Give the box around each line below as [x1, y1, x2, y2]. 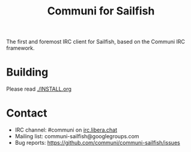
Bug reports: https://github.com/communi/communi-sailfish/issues [14, 139, 180, 147]
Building [6, 65, 49, 79]
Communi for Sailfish [47, 4, 155, 18]
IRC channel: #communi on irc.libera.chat [14, 126, 118, 133]
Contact [6, 106, 47, 120]
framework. [6, 44, 35, 52]
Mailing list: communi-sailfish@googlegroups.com [14, 133, 139, 140]
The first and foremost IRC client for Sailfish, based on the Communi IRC [6, 38, 185, 46]
